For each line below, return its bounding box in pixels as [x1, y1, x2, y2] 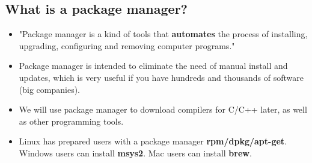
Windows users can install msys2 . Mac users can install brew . [19, 146, 252, 159]
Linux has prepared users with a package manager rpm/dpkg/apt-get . [19, 135, 287, 147]
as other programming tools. [19, 114, 124, 127]
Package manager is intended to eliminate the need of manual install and [19, 59, 288, 72]
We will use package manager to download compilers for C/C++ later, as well [19, 103, 307, 116]
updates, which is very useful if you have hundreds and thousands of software [19, 71, 304, 83]
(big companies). [19, 83, 80, 95]
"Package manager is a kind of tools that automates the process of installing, [19, 28, 308, 40]
